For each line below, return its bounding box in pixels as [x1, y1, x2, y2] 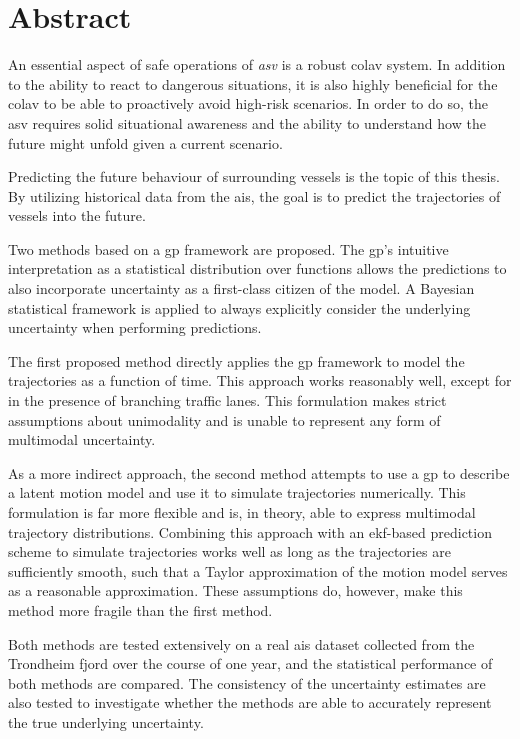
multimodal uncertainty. [8, 429, 156, 450]
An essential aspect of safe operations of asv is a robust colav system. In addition [8, 54, 506, 75]
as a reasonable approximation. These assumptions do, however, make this [8, 580, 463, 601]
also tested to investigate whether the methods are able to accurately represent [8, 692, 492, 713]
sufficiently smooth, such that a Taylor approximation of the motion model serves [8, 560, 508, 581]
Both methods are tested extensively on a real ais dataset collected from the [8, 633, 475, 654]
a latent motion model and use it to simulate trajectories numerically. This [8, 482, 466, 503]
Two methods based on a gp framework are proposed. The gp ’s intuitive [8, 238, 449, 259]
